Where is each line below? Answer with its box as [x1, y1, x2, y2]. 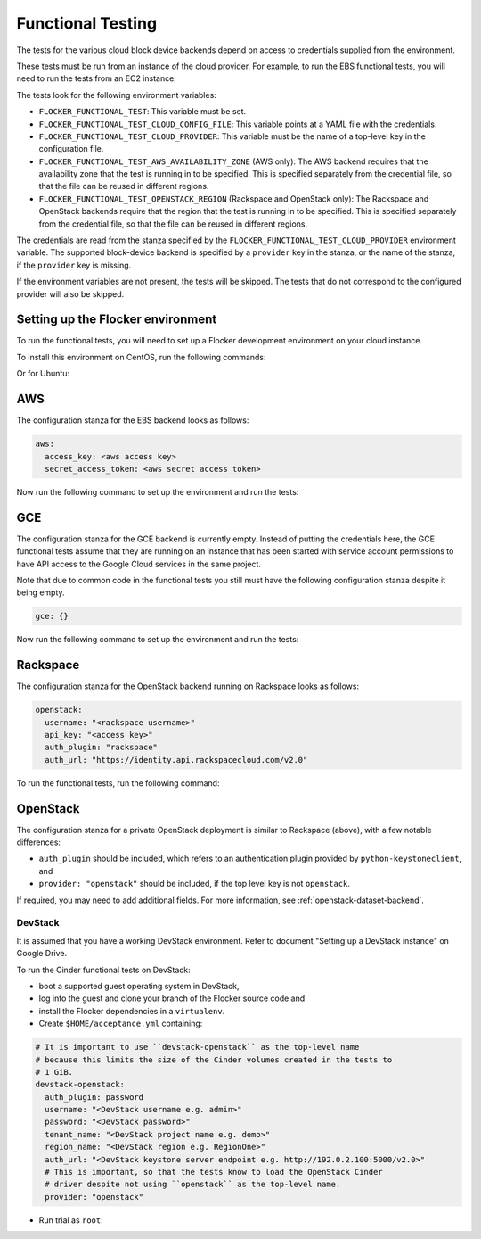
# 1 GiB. [35, 1067, 74, 1077]
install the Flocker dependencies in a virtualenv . [38, 1005, 225, 1016]
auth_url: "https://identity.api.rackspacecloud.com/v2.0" [45, 755, 308, 764]
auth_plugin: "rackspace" [45, 742, 158, 753]
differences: [16, 837, 61, 847]
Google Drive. [16, 948, 68, 959]
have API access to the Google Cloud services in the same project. [16, 558, 262, 569]
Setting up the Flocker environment [16, 312, 217, 327]
